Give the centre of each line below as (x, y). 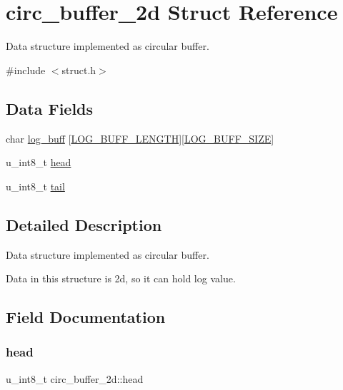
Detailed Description (84, 224)
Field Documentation (86, 317)
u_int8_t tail (35, 186)
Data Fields (50, 108)
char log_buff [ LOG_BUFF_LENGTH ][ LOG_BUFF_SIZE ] (140, 138)
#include (26, 70)
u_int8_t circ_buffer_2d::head (75, 378)
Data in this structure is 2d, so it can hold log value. (121, 278)
